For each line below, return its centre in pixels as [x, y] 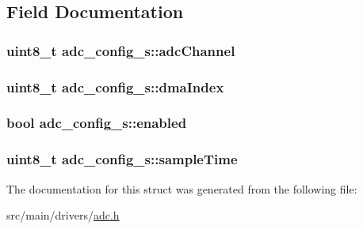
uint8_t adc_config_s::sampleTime [122, 159]
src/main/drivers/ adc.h [63, 215]
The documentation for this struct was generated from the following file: [182, 188]
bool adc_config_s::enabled [97, 123]
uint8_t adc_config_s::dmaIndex [115, 86]
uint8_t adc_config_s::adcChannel [121, 50]
